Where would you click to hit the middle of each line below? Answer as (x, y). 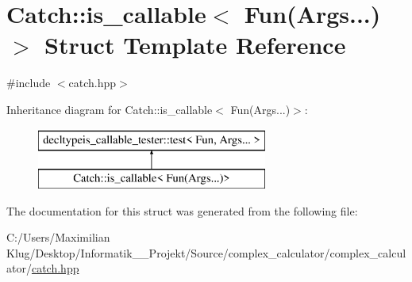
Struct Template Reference (195, 45)
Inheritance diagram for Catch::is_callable (110, 109)
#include (29, 83)
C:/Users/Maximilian (58, 237)
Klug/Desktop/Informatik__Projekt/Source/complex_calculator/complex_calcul (206, 252)
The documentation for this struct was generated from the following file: (182, 210)
